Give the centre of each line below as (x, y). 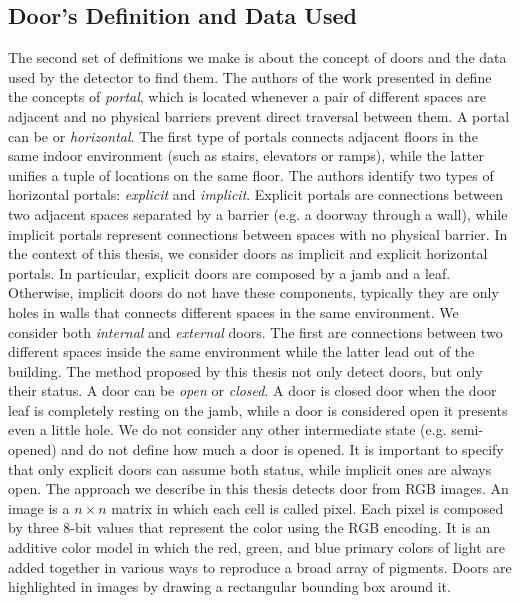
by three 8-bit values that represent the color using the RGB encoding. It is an (249, 527)
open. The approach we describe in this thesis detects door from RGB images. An (258, 488)
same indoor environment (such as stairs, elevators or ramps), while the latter (246, 155)
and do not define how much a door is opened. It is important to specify (282, 449)
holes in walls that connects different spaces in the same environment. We (233, 311)
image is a (39, 507)
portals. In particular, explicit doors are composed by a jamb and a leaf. (229, 272)
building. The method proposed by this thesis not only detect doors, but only (245, 370)
